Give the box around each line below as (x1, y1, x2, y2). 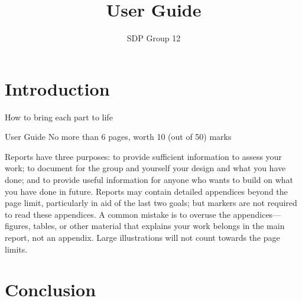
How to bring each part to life (5, 110, 113, 123)
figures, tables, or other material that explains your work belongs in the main (5, 220, 285, 232)
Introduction (5, 76, 110, 100)
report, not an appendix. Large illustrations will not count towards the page (5, 231, 280, 243)
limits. (5, 243, 28, 255)
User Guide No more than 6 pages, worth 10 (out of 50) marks (5, 130, 232, 143)
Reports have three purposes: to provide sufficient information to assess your (5, 150, 282, 162)
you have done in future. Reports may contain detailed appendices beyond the (5, 185, 288, 197)
